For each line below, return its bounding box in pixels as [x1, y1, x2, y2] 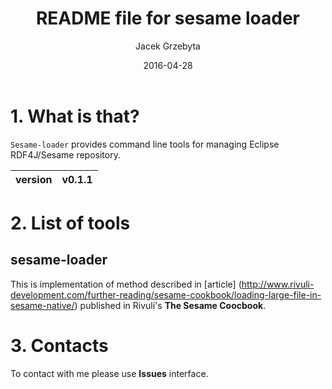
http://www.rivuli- [241, 278, 315, 290]
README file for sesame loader [35, 7, 301, 30]
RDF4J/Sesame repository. [10, 148, 121, 161]
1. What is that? [10, 105, 140, 127]
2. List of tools [10, 212, 131, 234]
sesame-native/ [10, 299, 75, 311]
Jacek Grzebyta [135, 40, 201, 52]
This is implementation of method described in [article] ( [10, 278, 242, 290]
